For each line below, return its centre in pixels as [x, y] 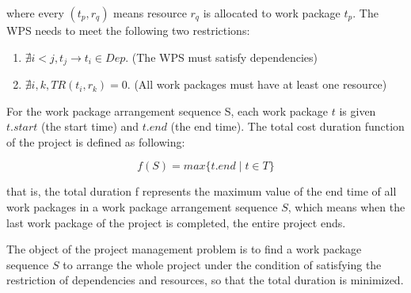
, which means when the [346, 207]
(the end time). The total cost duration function [287, 126]
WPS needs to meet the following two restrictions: [128, 30]
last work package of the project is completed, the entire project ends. [176, 222]
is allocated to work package [272, 13]
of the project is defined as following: [96, 141]
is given [358, 110]
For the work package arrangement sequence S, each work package [167, 110]
